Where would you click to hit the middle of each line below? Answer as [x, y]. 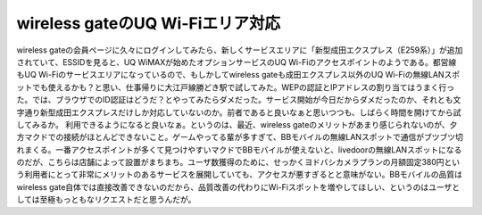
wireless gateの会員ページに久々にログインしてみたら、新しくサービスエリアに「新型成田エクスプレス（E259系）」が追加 [240, 50]
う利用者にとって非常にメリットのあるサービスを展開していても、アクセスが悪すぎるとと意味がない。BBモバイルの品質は [240, 175]
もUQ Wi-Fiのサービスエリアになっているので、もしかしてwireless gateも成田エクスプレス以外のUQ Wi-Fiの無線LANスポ [238, 75]
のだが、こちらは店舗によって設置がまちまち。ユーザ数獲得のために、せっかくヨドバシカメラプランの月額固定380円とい [238, 162]
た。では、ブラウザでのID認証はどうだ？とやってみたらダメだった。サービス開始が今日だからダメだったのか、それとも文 [239, 100]
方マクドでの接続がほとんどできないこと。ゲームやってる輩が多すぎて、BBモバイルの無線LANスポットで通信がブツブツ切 [240, 137]
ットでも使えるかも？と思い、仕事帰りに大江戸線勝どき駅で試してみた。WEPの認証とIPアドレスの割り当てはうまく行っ [236, 87]
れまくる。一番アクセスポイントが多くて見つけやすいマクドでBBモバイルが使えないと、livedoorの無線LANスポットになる [239, 149]
